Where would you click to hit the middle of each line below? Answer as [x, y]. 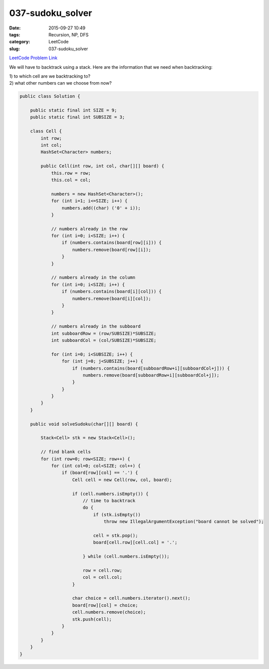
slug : [14, 49]
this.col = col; [71, 180]
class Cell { [46, 131]
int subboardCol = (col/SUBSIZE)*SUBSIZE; [104, 340]
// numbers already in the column [93, 277]
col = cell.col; [102, 577]
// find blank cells [66, 452]
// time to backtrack [109, 500]
